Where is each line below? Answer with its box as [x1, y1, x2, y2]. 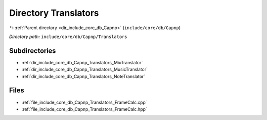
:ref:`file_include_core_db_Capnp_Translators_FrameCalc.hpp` [21, 106, 147, 112]
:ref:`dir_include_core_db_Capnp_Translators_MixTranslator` [21, 59, 143, 65]
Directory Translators [9, 7, 99, 18]
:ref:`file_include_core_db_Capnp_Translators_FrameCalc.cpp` [21, 99, 147, 105]
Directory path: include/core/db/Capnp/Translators [9, 34, 127, 40]
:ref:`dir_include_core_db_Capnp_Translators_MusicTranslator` [21, 67, 148, 73]
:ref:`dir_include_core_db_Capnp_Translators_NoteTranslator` [21, 73, 145, 79]
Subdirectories [9, 46, 56, 55]
